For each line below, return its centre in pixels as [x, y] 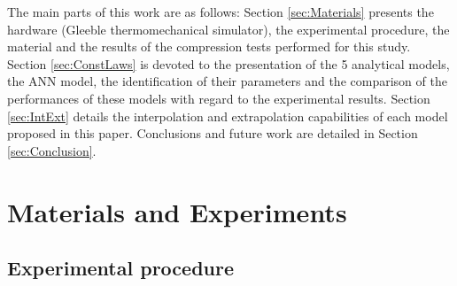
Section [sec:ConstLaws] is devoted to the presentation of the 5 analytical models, [228, 63]
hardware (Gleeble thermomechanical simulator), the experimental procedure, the [228, 29]
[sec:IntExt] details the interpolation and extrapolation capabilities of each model [228, 116]
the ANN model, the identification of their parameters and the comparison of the [227, 81]
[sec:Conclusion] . [52, 150]
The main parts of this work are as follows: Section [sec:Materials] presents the [221, 12]
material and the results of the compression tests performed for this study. [209, 46]
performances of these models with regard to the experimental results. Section [219, 98]
